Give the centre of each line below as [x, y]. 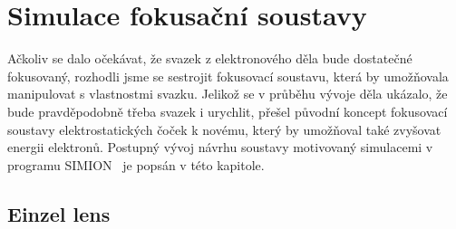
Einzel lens [59, 213]
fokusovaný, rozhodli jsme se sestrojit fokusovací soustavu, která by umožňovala [228, 76]
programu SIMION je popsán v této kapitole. [136, 164]
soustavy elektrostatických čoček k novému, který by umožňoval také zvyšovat [224, 129]
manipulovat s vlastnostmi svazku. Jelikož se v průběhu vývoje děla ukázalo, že [228, 94]
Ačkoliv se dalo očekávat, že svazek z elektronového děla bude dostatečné [210, 58]
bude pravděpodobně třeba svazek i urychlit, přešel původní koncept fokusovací [228, 111]
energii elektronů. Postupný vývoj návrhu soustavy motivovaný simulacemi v [220, 147]
